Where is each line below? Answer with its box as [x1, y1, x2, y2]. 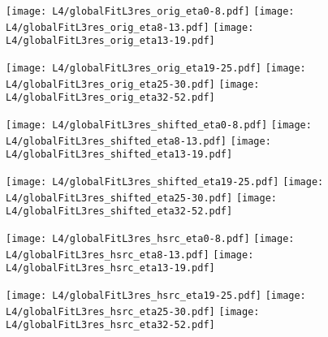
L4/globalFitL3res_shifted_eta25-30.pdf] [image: [6, 192, 277, 204]
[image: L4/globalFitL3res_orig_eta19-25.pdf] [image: [6, 62, 306, 74]
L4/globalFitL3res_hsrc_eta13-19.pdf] [6, 262, 215, 274]
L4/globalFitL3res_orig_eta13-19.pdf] [6, 35, 215, 47]
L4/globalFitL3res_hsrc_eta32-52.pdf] [6, 319, 215, 331]
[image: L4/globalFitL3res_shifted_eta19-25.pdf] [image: [6, 175, 324, 188]
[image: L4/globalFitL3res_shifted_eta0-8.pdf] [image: [6, 119, 312, 131]
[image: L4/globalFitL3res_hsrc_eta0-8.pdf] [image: [6, 232, 295, 244]
